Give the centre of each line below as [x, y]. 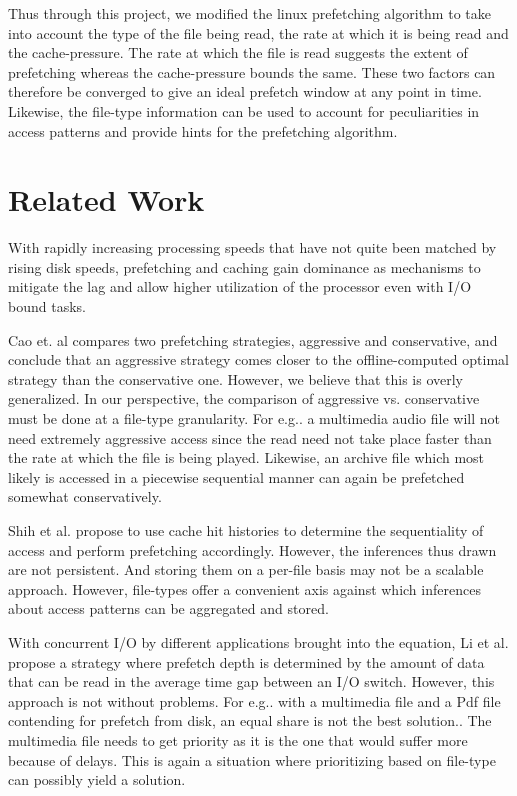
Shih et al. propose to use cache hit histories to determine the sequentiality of [246, 530]
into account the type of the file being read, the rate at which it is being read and [258, 32]
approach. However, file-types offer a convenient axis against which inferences [244, 588]
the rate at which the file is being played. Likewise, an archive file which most [246, 457]
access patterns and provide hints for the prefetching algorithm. [203, 130]
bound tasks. [47, 306]
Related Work [106, 199]
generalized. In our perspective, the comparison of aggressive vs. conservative [244, 398]
